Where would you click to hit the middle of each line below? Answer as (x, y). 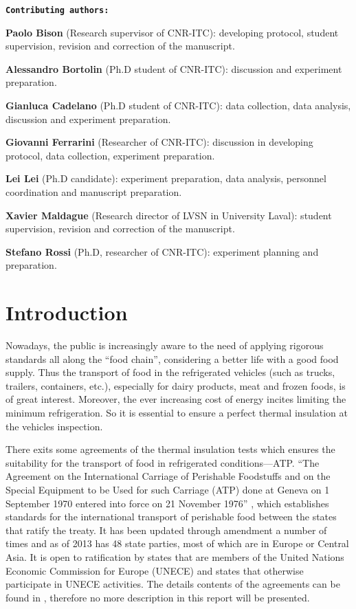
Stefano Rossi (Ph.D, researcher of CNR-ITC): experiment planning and (162, 251)
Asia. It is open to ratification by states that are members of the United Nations (175, 557)
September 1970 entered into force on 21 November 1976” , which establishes (167, 503)
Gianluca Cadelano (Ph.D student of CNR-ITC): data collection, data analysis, (178, 106)
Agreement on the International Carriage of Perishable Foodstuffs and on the (168, 476)
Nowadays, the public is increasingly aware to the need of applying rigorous (165, 345)
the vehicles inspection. (54, 426)
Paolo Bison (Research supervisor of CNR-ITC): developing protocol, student (172, 32)
